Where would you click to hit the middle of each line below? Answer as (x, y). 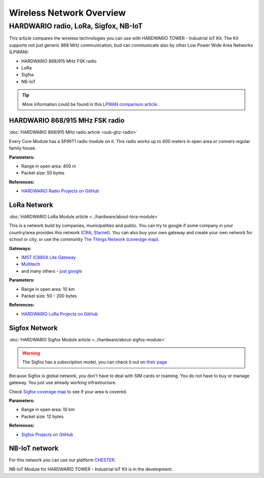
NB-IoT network (34, 448)
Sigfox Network (33, 328)
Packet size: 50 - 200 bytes (49, 296)
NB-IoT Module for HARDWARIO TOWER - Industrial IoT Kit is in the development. (91, 469)
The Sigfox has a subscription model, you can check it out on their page (95, 362)
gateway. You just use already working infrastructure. (63, 382)
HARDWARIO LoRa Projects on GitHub (60, 314)
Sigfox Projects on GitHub (47, 434)
